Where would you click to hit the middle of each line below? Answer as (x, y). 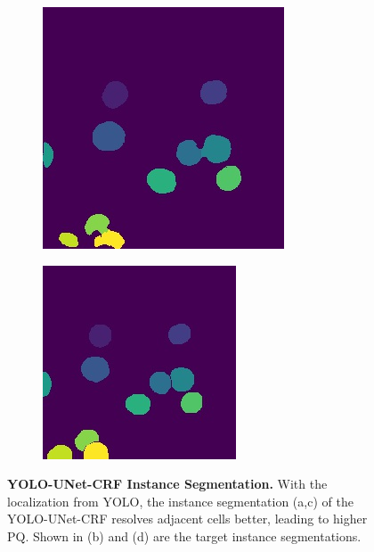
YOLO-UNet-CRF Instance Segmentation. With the (167, 484)
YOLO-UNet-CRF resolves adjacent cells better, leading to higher (187, 519)
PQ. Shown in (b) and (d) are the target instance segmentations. (184, 536)
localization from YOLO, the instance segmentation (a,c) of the (180, 501)
